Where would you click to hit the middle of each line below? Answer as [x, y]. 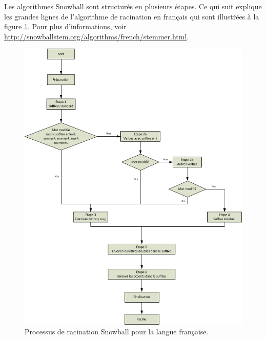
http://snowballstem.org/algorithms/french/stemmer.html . [97, 36]
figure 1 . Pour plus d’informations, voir [65, 26]
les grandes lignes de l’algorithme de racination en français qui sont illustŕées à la [132, 16]
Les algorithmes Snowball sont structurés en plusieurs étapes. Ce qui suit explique [133, 6]
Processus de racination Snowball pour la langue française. [117, 332]
